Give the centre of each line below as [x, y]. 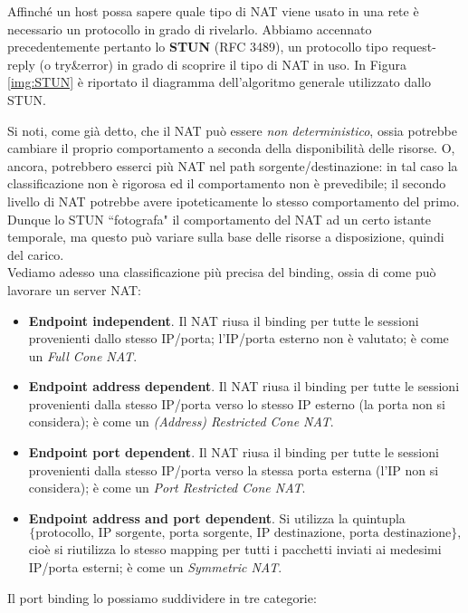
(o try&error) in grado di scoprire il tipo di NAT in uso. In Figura [223, 64]
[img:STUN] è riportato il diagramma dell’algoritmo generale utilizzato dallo [220, 82]
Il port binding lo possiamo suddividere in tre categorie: [162, 597]
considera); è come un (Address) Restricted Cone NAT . [181, 421]
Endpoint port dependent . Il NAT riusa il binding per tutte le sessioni [234, 452]
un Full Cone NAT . [83, 355]
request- [414, 47]
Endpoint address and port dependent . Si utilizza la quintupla [217, 517]
